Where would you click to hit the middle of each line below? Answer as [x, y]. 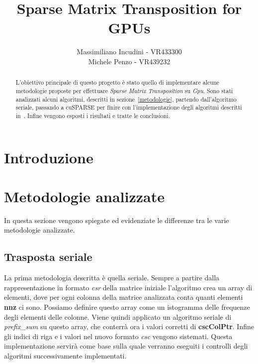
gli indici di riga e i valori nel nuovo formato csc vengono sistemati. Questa [118, 336]
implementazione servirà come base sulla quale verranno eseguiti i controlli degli [126, 346]
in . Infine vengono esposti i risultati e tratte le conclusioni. [93, 115]
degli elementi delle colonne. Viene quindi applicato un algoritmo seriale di [118, 316]
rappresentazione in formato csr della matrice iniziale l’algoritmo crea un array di [128, 287]
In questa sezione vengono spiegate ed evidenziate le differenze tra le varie [117, 220]
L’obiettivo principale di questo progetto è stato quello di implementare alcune [117, 82]
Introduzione [49, 157]
